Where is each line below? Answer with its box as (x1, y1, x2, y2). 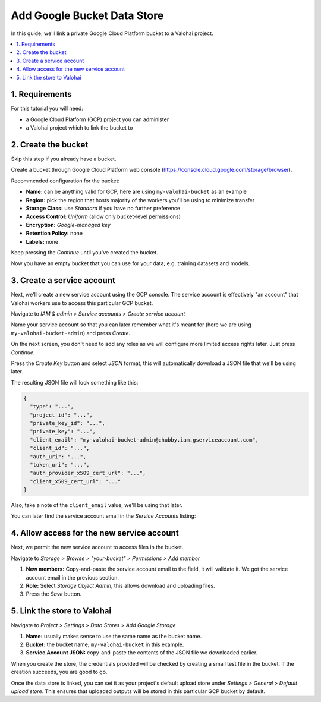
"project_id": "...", (30, 411, 93, 418)
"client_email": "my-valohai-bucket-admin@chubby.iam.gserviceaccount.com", (30, 436, 259, 443)
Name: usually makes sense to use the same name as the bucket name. (26, 632, 202, 640)
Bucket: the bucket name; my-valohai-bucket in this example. (26, 641, 184, 648)
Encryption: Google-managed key (26, 221, 111, 228)
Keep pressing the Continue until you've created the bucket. (11, 249, 159, 256)
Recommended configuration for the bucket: (11, 177, 120, 184)
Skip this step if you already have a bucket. (11, 155, 117, 163)
